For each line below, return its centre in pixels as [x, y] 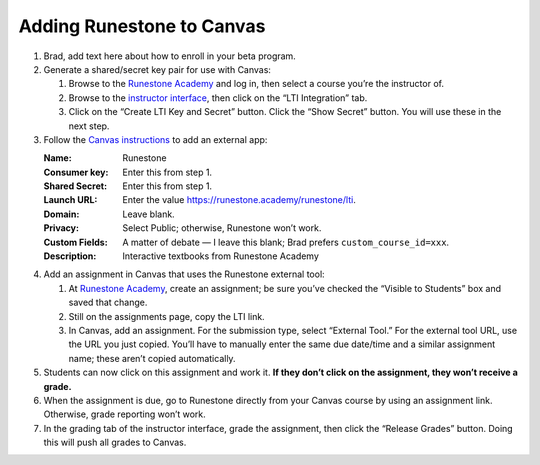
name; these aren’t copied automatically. [152, 358]
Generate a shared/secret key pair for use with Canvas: [157, 69]
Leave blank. [148, 214]
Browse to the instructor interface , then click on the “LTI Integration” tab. [218, 97]
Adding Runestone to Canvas [142, 26]
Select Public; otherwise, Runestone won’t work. [222, 228]
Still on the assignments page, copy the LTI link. [166, 316]
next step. [89, 126]
